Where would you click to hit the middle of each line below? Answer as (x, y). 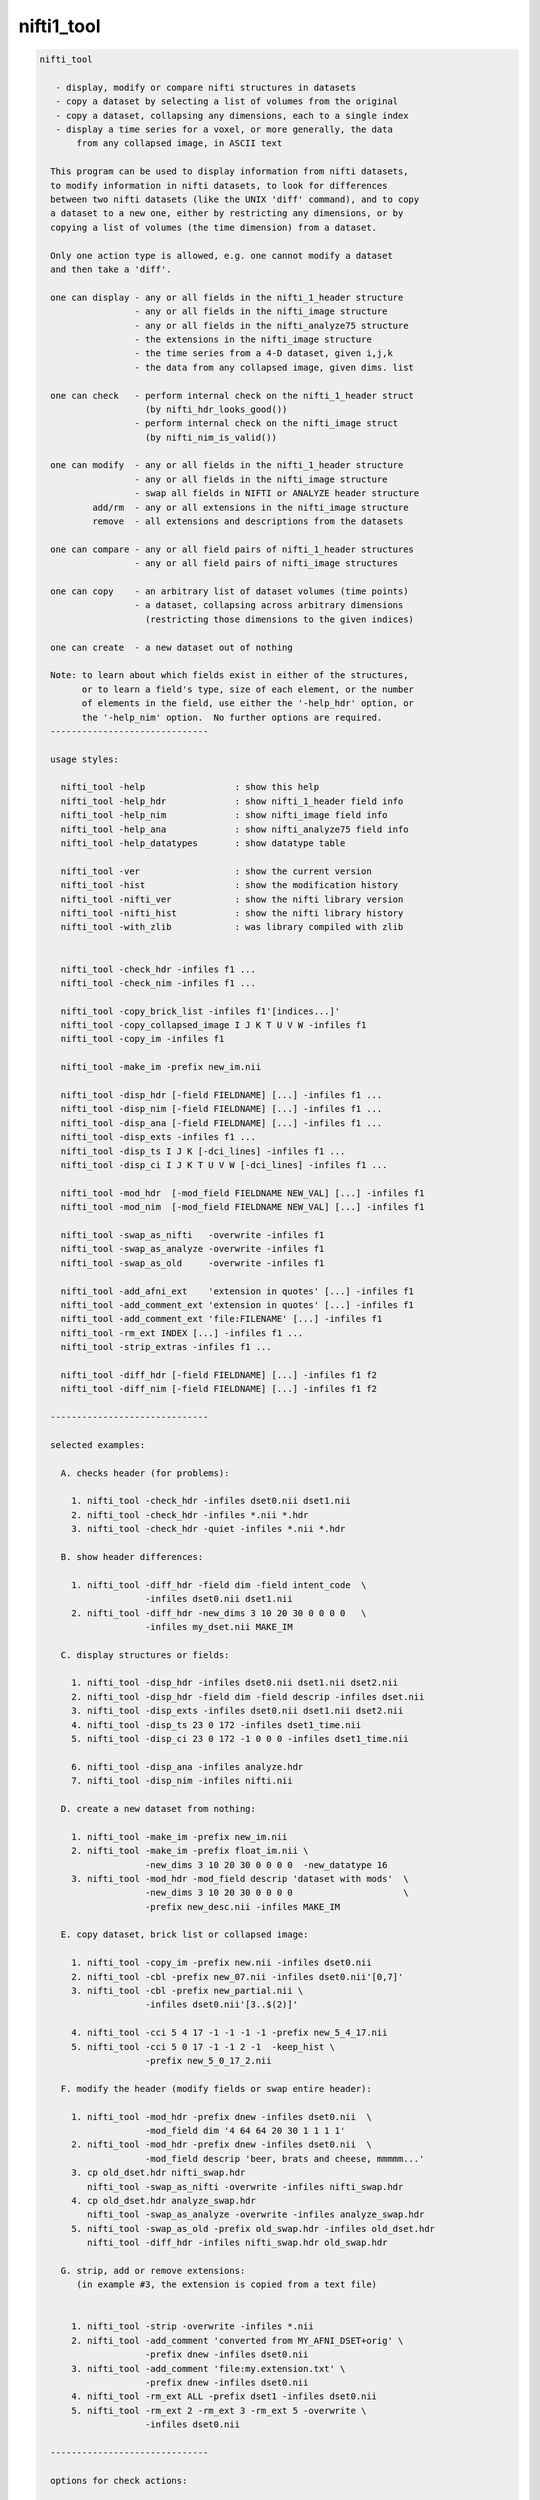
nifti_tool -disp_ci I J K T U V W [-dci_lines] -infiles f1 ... (224, 1165)
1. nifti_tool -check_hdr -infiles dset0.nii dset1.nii (211, 1501)
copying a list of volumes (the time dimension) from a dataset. (214, 227)
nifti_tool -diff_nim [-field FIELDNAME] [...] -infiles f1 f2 (219, 1389)
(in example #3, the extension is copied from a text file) (227, 2284)
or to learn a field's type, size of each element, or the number (248, 689)
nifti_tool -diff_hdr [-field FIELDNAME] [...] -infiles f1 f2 (219, 1374)
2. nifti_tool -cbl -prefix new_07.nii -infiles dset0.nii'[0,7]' (237, 1976)
